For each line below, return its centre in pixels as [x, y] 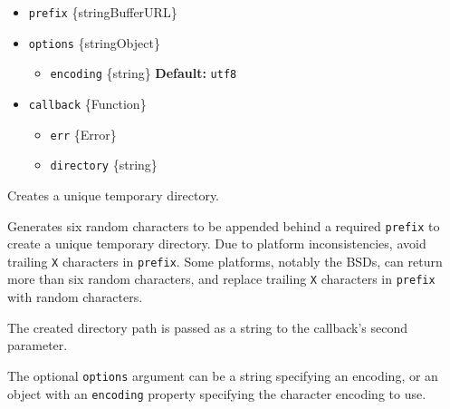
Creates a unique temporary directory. [114, 195]
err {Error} [83, 134]
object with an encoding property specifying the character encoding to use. [217, 393]
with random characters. [75, 297]
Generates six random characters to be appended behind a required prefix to [224, 225]
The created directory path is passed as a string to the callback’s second [208, 327]
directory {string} [104, 165]
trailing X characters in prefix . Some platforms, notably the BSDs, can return [225, 261]
